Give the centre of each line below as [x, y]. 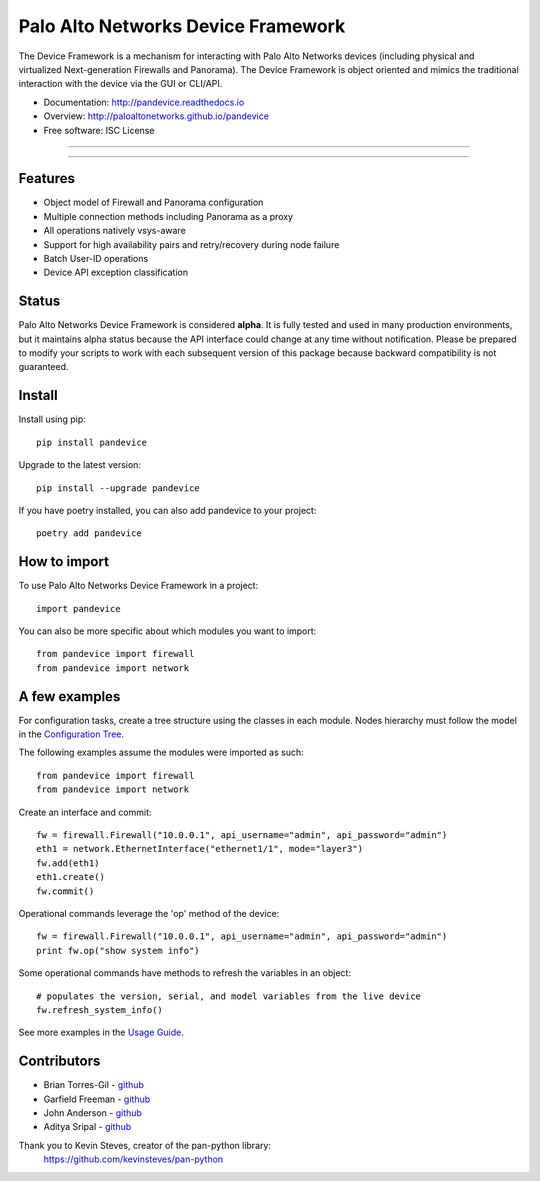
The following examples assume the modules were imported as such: [161, 752]
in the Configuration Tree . [71, 734]
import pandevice [78, 608]
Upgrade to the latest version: [80, 465]
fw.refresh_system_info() [100, 1009]
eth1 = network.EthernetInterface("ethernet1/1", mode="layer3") [200, 849]
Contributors [59, 1061]
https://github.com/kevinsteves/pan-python [133, 1159]
